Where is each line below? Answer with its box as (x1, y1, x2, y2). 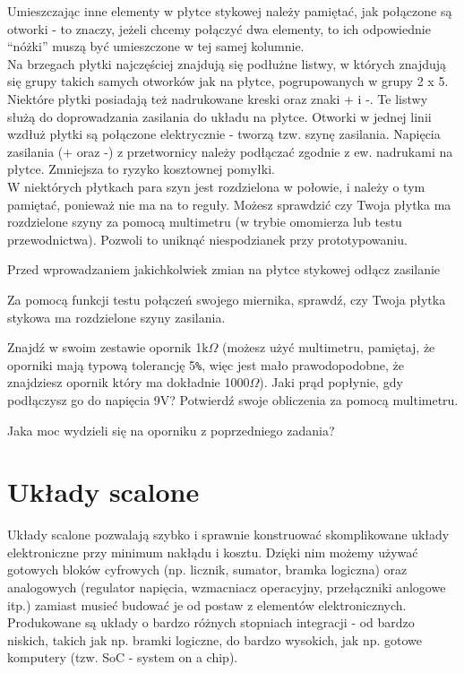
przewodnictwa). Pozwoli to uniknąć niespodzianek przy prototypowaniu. (7, 229, 408, 248)
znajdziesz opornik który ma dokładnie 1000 (7, 373, 250, 392)
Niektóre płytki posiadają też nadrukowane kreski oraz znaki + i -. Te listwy (7, 89, 428, 108)
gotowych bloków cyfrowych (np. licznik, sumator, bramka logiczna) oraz (7, 560, 408, 579)
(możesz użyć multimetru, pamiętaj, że (222, 338, 435, 357)
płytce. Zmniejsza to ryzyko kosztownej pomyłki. (7, 160, 275, 178)
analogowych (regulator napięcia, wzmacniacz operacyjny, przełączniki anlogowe (7, 578, 446, 597)
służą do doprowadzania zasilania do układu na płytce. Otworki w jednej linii (7, 107, 432, 125)
